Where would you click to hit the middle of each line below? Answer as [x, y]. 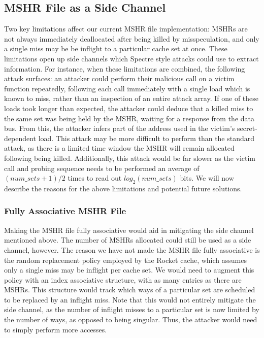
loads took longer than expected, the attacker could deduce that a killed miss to [129, 108]
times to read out [95, 178]
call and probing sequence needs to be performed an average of [102, 168]
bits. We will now [207, 178]
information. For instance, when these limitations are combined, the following [125, 68]
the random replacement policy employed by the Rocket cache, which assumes [125, 260]
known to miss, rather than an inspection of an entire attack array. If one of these [131, 98]
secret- [247, 128]
